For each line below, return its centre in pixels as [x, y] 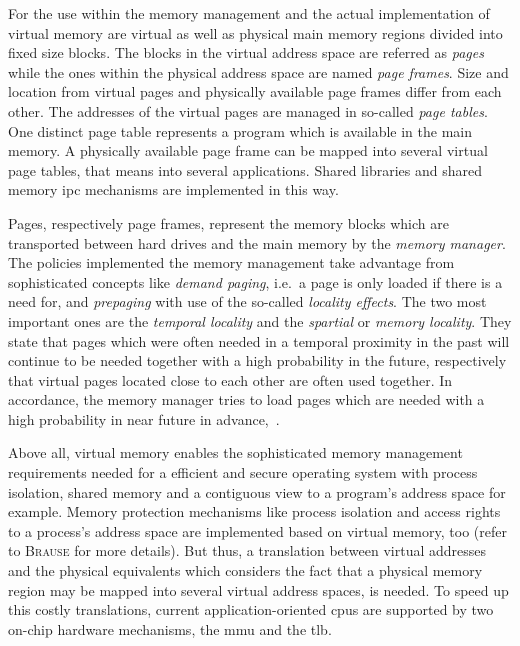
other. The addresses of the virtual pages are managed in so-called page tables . [248, 110]
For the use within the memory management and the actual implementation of [249, 13]
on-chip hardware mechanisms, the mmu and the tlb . [170, 628]
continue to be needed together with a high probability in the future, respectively [257, 360]
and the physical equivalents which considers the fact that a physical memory [245, 570]
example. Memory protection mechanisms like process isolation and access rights [254, 511]
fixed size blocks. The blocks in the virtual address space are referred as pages [246, 52]
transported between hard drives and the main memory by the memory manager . [257, 242]
